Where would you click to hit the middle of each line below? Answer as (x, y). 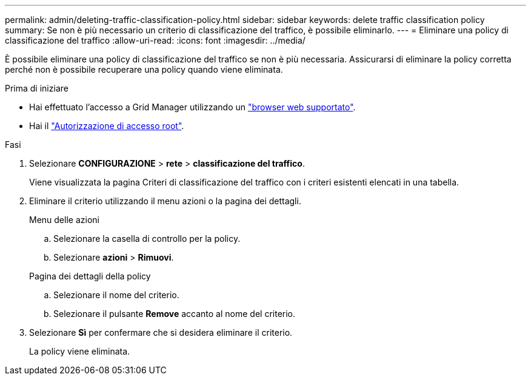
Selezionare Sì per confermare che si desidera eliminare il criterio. (161, 332)
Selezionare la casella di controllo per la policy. (147, 238)
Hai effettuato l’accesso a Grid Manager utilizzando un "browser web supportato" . (192, 107)
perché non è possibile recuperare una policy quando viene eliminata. (144, 69)
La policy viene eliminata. (80, 351)
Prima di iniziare (37, 88)
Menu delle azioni (64, 220)
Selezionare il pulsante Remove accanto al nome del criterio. (175, 314)
